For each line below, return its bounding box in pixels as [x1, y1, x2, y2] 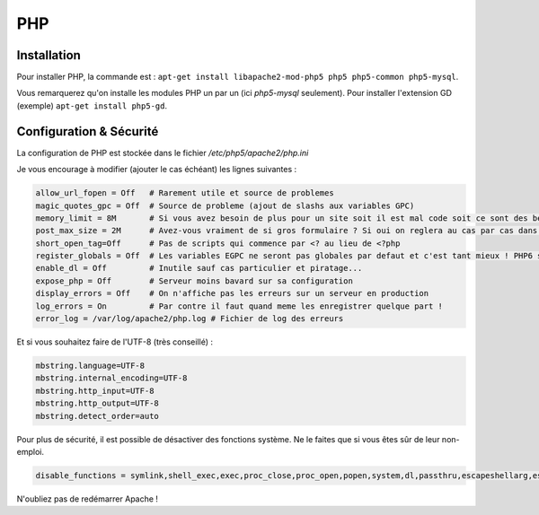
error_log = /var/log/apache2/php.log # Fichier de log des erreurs [35, 314, 344, 324]
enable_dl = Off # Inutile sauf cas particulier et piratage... [35, 263, 363, 274]
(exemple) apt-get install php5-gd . [16, 100, 168, 111]
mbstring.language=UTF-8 [35, 361, 146, 371]
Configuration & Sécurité [16, 124, 159, 139]
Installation [16, 48, 81, 63]
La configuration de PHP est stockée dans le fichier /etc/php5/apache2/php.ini [16, 147, 309, 158]
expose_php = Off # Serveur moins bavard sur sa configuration [35, 275, 354, 286]
